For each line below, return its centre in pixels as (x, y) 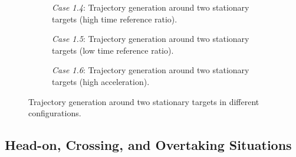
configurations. (55, 113)
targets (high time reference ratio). (115, 19)
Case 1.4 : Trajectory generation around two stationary (151, 7)
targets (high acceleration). (101, 81)
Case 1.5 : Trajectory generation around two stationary (151, 39)
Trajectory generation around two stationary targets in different (144, 101)
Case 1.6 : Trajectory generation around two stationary (151, 70)
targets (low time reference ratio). (113, 50)
